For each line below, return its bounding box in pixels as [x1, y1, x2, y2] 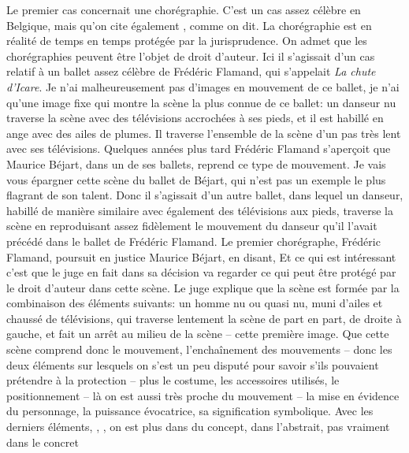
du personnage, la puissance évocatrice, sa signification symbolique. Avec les [6, 403, 374, 419]
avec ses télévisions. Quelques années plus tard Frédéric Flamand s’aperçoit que [6, 140, 391, 157]
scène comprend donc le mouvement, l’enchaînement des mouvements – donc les [6, 341, 392, 358]
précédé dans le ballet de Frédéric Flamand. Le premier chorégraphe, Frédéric [6, 232, 381, 249]
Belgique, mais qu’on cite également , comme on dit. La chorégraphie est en [6, 17, 372, 33]
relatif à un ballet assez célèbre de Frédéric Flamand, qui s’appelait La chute [6, 63, 376, 80]
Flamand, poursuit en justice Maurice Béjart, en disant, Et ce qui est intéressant [6, 248, 396, 265]
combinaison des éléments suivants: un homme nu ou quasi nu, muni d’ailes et [6, 295, 383, 311]
